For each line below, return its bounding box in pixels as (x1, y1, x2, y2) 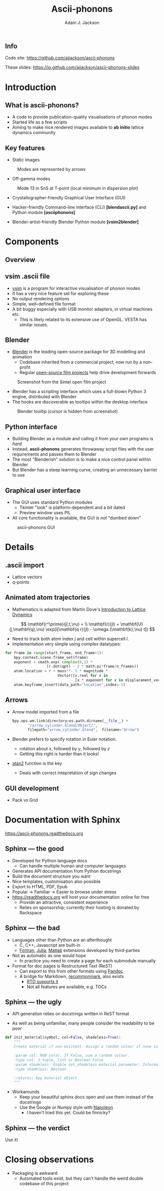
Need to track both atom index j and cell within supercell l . (12, 636, 129, 642)
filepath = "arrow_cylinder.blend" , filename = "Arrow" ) (27, 727, 140, 733)
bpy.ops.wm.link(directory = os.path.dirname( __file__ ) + (12, 718, 128, 723)
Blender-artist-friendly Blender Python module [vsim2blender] (12, 219, 139, 225)
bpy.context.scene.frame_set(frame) (14, 655, 89, 660)
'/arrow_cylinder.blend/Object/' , (27, 723, 98, 728)
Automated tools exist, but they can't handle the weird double (19, 1175, 143, 1181)
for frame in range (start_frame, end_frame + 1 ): (5, 650, 104, 655)
